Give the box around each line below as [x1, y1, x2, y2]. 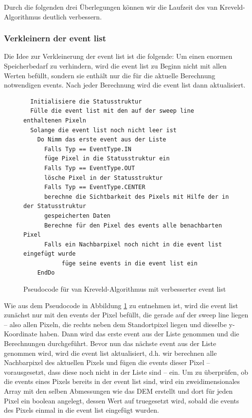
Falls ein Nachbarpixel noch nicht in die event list [44, 241, 222, 248]
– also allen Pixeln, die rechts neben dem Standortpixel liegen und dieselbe [4, 319, 227, 329]
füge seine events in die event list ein [61, 260, 198, 267]
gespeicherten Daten [44, 212, 110, 219]
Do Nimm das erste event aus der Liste [37, 136, 166, 143]
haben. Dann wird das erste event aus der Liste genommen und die [39, 329, 239, 339]
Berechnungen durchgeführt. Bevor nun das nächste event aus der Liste [4, 338, 216, 348]
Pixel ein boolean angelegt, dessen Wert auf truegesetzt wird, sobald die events [4, 395, 239, 405]
